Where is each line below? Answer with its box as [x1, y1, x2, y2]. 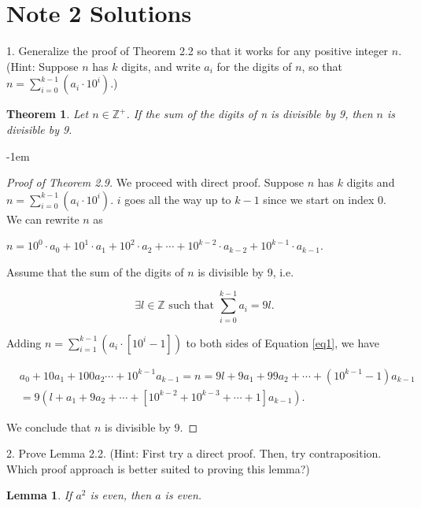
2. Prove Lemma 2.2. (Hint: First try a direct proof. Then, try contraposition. [6, 445, 382, 462]
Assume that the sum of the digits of [6, 263, 184, 280]
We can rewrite [6, 210, 79, 227]
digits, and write [121, 57, 201, 74]
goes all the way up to [124, 191, 231, 207]
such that [168, 300, 214, 312]
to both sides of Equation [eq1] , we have [186, 334, 379, 350]
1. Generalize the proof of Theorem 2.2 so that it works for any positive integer [6, 43, 389, 59]
